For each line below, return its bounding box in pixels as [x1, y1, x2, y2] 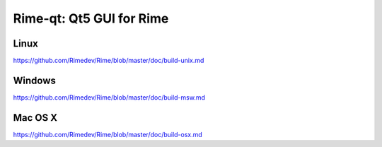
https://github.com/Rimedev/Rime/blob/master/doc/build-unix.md [13, 57, 204, 65]
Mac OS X [13, 112, 58, 124]
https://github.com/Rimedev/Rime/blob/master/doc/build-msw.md [13, 93, 205, 102]
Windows [13, 74, 56, 86]
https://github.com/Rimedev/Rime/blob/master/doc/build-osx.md [13, 130, 203, 139]
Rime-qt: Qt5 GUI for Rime [13, 11, 169, 26]
